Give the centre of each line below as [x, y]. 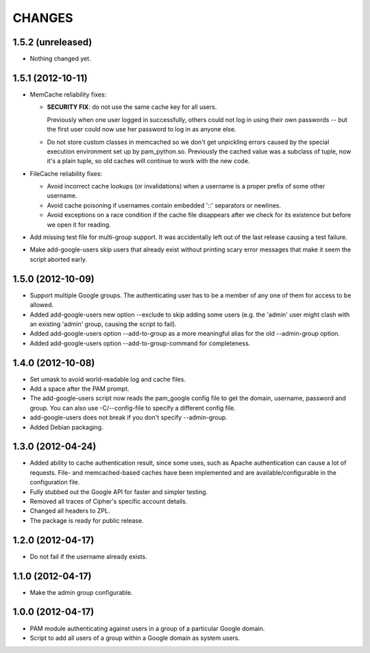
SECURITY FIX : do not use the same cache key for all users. [132, 107]
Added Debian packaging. [66, 427]
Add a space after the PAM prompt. [79, 389]
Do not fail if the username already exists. [88, 556]
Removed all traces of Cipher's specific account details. [109, 502]
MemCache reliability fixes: [68, 94]
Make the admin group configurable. [81, 592]
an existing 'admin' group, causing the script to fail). [103, 324]
